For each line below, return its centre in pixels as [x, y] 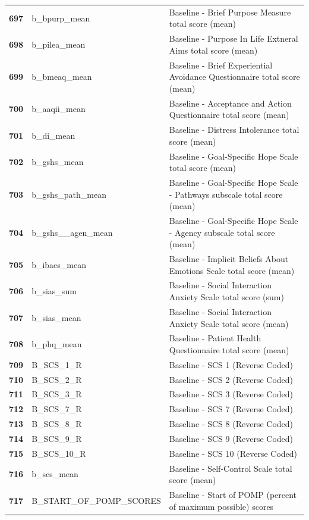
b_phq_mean [57, 344]
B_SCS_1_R [57, 364]
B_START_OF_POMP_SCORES [96, 500]
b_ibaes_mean [59, 264]
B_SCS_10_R [59, 453]
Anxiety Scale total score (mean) [229, 323]
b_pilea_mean [59, 44]
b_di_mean [53, 135]
